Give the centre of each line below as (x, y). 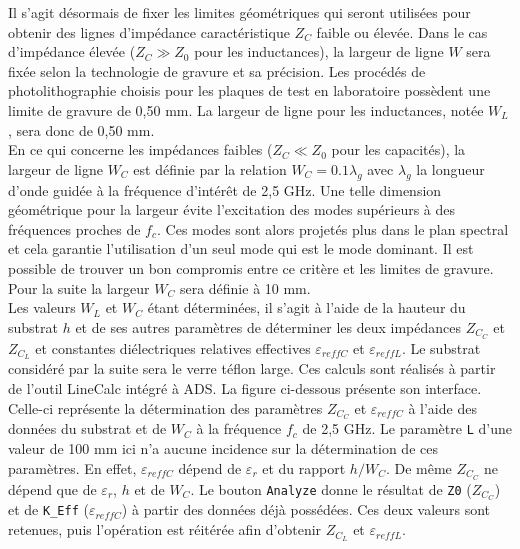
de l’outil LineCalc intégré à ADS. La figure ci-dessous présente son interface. (245, 388)
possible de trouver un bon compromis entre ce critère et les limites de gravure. (251, 267)
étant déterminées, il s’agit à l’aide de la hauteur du (306, 307)
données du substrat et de (87, 428)
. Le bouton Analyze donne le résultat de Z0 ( (331, 488)
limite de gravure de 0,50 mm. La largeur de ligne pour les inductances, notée (246, 109)
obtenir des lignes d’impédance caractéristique (149, 31)
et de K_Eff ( (48, 509)
